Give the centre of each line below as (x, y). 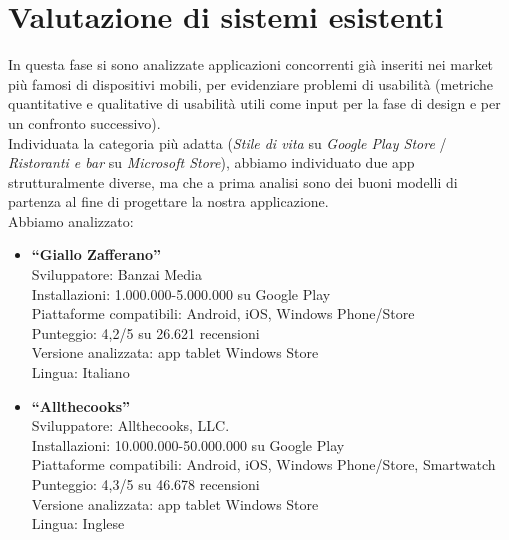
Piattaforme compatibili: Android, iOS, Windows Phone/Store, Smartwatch (263, 464)
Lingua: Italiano (80, 372)
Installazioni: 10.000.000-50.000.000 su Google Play (188, 444)
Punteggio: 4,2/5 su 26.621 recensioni (145, 332)
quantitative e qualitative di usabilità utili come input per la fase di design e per (254, 103)
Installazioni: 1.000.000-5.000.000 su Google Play (181, 293)
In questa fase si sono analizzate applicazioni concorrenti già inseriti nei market (251, 64)
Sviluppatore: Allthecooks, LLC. (130, 425)
